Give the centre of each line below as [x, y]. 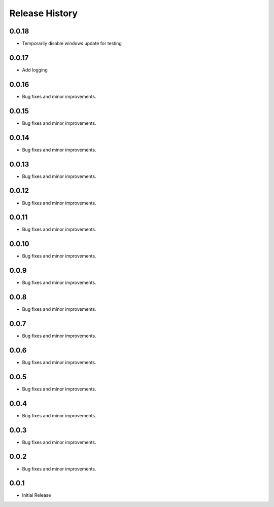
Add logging [35, 70]
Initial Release [37, 495]
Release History [44, 13]
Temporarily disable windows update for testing [72, 44]
